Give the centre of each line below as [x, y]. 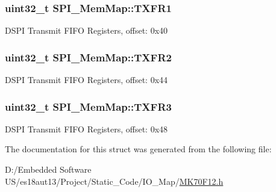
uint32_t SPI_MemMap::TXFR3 [88, 106]
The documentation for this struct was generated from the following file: [138, 149]
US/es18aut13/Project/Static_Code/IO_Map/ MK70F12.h [114, 181]
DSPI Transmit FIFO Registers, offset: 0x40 [86, 30]
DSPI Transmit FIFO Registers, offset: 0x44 [86, 80]
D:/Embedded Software [48, 169]
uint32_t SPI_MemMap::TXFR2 [88, 57]
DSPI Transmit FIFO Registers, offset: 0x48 [86, 129]
